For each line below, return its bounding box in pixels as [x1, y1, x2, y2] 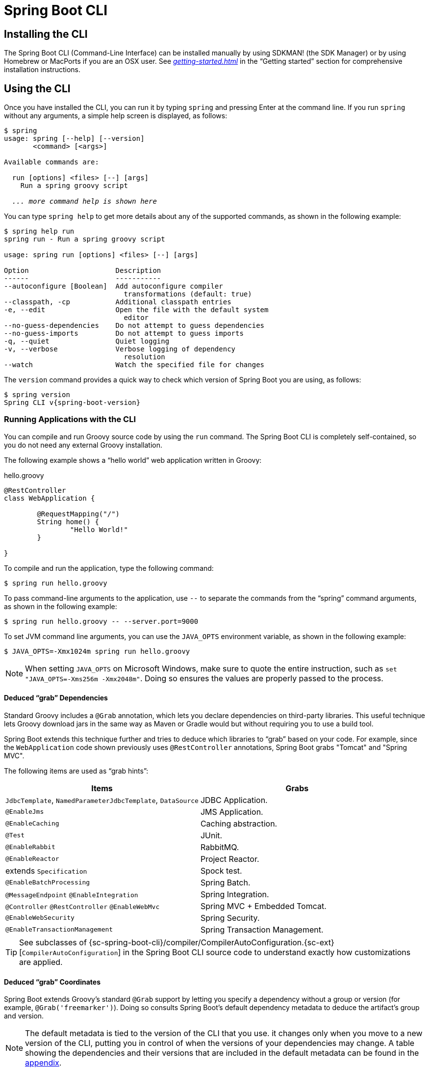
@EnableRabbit [5, 843, 55, 851]
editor [124, 314, 149, 322]
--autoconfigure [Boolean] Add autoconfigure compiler [4, 282, 223, 291]
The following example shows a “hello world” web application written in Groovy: [4, 455, 262, 464]
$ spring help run [4, 227, 75, 236]
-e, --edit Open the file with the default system [4, 306, 269, 314]
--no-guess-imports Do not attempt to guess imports [4, 329, 244, 338]
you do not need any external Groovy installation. [4, 440, 162, 449]
